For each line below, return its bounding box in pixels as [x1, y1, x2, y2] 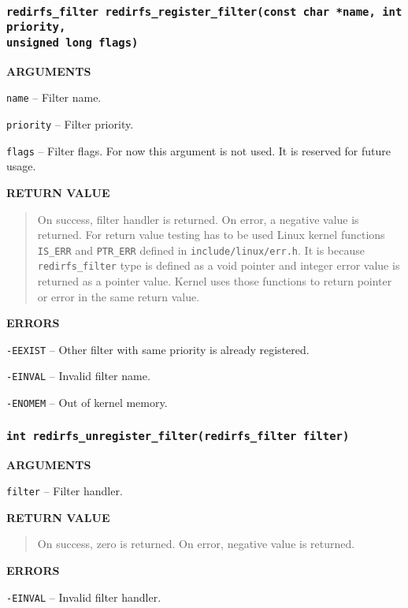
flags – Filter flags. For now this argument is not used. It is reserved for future [6, 142, 391, 159]
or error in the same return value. [37, 288, 200, 304]
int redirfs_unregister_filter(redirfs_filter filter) [6, 429, 350, 442]
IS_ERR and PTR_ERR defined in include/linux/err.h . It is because [37, 241, 365, 258]
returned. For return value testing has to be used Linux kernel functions [37, 226, 385, 243]
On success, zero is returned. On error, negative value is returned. [37, 535, 355, 552]
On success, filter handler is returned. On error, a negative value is [37, 211, 359, 227]
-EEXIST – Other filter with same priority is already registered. [6, 341, 310, 357]
